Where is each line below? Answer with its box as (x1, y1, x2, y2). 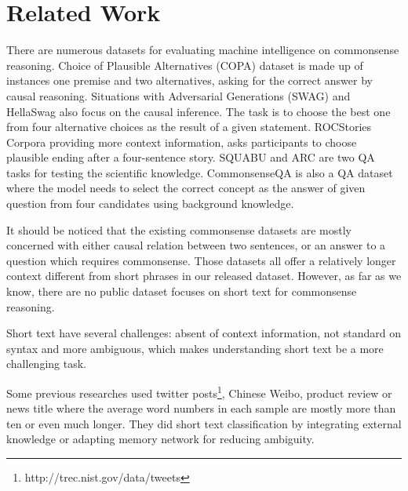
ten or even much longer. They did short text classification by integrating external (6, 415, 402, 431)
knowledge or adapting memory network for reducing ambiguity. (6, 431, 315, 447)
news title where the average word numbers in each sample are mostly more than (6, 400, 396, 416)
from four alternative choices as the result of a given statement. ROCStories (6, 118, 372, 135)
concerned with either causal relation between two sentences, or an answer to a (6, 237, 386, 253)
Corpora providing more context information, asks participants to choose (6, 133, 357, 150)
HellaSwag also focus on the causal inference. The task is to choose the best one (6, 103, 391, 119)
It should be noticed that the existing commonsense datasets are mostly (6, 221, 352, 238)
